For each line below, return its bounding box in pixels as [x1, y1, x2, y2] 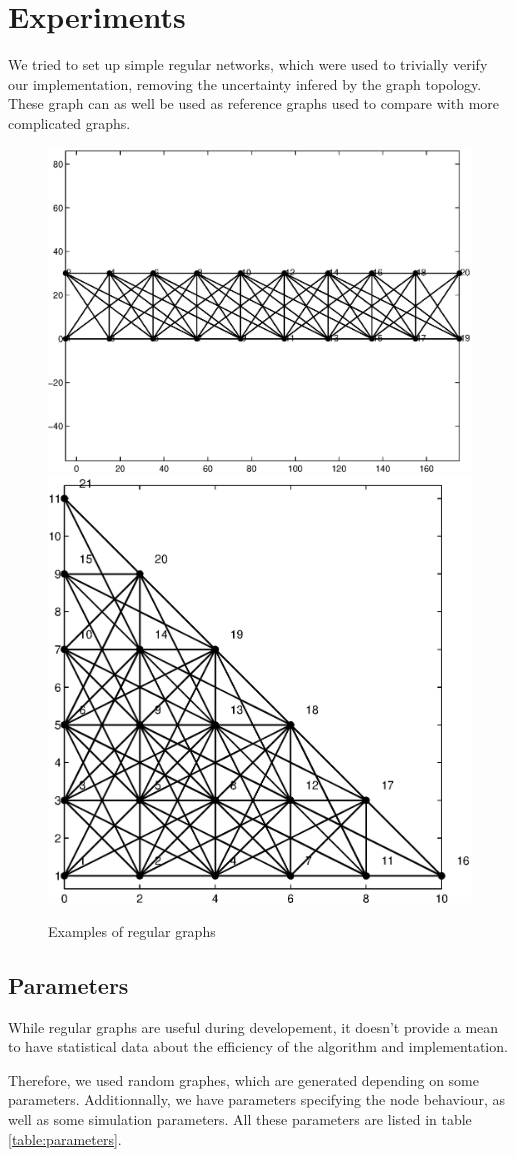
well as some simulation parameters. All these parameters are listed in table [8, 1108, 472, 1129]
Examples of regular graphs [48, 920, 216, 941]
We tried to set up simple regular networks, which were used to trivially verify [8, 54, 488, 75]
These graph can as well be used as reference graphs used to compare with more [8, 93, 500, 114]
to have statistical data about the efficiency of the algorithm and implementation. [8, 1036, 508, 1057]
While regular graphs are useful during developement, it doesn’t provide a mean [8, 1016, 499, 1037]
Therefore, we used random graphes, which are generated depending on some [8, 1069, 480, 1090]
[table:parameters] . [8, 1128, 122, 1149]
